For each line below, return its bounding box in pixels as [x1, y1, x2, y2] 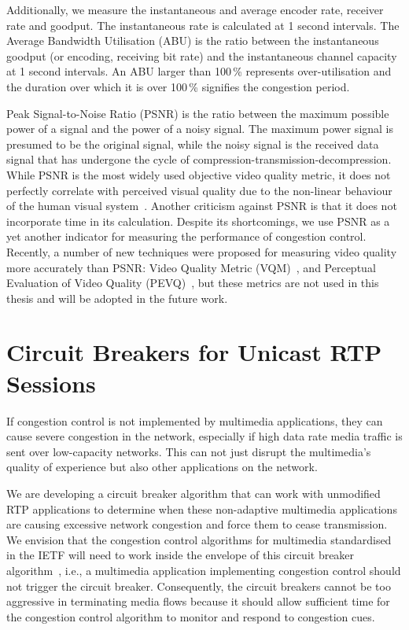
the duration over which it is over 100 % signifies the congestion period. [6, 78, 350, 94]
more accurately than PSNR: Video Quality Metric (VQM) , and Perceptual [6, 259, 376, 275]
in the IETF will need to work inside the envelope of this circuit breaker [6, 547, 355, 563]
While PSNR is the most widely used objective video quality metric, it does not [6, 166, 391, 182]
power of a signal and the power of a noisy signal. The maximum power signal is [6, 120, 394, 137]
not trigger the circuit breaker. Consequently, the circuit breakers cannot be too [6, 577, 391, 594]
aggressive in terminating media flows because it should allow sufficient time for [6, 593, 390, 610]
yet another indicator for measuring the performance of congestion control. [6, 228, 367, 245]
